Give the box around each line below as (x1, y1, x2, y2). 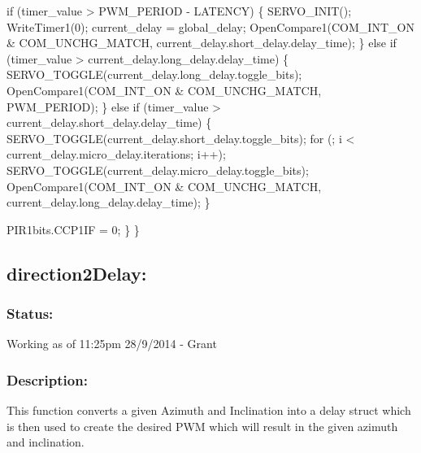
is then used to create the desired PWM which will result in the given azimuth (7, 417, 398, 434)
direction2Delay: (7, 260, 147, 285)
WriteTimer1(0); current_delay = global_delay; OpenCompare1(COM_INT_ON (7, 18, 414, 35)
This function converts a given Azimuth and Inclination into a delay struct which (7, 402, 411, 419)
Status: (7, 303, 54, 324)
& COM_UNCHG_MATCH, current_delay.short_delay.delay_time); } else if (7, 34, 397, 51)
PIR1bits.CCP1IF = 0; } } (7, 220, 140, 237)
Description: (7, 369, 88, 390)
